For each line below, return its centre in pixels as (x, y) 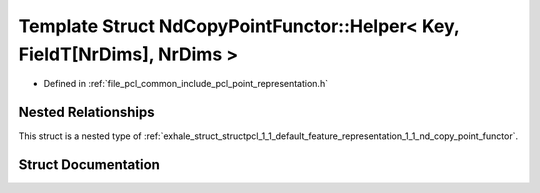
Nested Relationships (86, 112)
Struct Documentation (89, 165)
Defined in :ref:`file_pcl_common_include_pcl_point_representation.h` (186, 84)
